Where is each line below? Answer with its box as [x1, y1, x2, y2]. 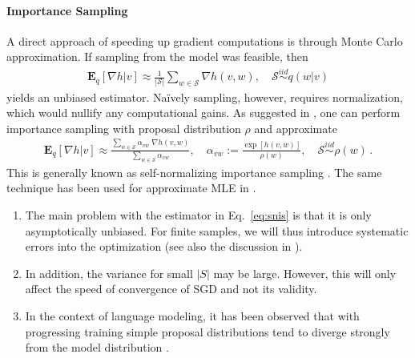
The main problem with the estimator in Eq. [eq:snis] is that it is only [25, 207, 372, 223]
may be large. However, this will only [213, 264, 397, 281]
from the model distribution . [25, 339, 169, 356]
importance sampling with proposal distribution [6, 119, 241, 136]
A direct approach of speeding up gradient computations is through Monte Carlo [6, 32, 403, 49]
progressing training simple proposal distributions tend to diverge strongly [25, 323, 390, 340]
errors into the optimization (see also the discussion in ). [25, 238, 303, 255]
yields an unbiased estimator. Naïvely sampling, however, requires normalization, [6, 88, 403, 105]
